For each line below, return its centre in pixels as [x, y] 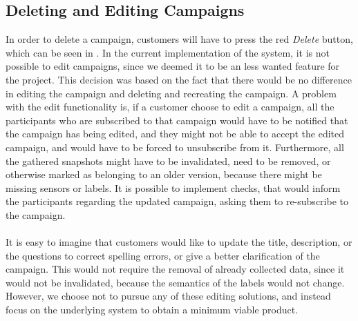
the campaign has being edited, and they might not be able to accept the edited [175, 134]
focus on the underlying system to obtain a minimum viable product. [152, 310]
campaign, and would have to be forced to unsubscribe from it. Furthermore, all [175, 147]
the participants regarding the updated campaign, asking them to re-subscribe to [177, 201]
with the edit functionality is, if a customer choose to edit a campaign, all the [170, 107]
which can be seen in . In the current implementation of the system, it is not [168, 52]
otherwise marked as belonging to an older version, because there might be [164, 174]
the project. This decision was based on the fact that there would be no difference [179, 79]
